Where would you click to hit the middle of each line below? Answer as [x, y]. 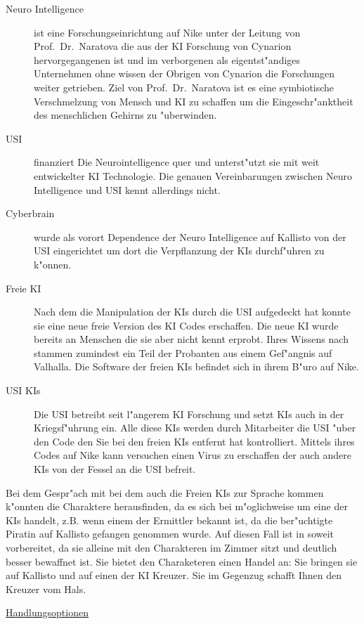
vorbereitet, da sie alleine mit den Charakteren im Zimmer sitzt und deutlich [171, 547]
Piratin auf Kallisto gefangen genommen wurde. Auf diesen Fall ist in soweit [170, 534]
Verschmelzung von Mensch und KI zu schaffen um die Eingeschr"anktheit [194, 101]
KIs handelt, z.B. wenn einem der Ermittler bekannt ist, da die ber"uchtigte [169, 520]
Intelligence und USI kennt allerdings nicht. [127, 189]
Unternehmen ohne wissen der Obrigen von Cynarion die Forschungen [184, 73]
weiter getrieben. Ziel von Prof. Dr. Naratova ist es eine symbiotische [184, 87]
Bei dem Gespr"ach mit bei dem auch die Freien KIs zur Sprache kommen [165, 492]
